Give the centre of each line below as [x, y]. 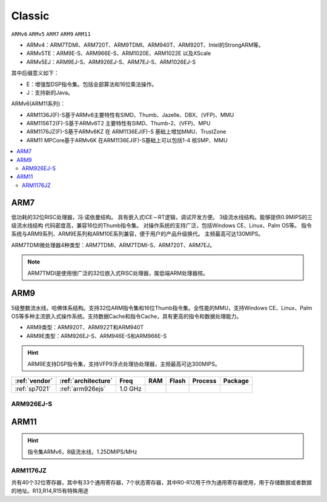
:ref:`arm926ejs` [83, 389]
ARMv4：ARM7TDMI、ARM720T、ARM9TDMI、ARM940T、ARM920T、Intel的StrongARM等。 [145, 45]
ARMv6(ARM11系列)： [38, 104]
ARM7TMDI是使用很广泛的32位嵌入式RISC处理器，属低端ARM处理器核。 [118, 273]
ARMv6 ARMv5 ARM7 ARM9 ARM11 [51, 34]
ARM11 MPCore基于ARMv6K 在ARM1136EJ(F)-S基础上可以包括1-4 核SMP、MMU [127, 140]
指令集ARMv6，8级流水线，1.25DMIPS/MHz [82, 452]
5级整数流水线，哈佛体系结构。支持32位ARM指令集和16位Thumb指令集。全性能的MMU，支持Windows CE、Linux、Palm [162, 308]
